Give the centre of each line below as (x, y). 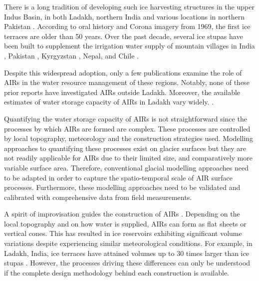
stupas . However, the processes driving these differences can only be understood (127, 263)
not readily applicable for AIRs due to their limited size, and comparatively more (128, 158)
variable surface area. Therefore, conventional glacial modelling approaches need (126, 167)
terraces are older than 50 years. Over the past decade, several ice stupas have (124, 36)
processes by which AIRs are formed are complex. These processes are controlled (127, 128)
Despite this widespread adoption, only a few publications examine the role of (123, 72)
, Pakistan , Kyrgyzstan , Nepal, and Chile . (71, 55)
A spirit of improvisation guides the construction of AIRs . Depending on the (122, 214)
